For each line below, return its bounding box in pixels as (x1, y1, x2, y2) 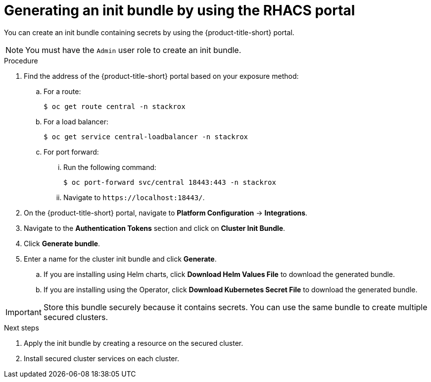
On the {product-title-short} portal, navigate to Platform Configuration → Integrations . (24, 208, 308, 217)
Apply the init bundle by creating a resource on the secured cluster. (24, 338, 243, 347)
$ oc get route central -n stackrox (44, 102, 186, 110)
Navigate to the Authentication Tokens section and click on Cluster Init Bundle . (24, 223, 286, 232)
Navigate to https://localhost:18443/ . (63, 193, 205, 202)
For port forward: (44, 147, 99, 156)
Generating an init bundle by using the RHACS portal (4, 2, 355, 19)
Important (5, 307, 42, 317)
